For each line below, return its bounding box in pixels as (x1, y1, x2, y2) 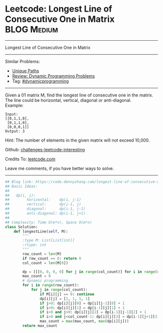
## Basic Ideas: (5, 184, 38, 189)
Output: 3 (5, 128, 25, 134)
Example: (5, 102, 24, 108)
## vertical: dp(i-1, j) (5, 202, 81, 207)
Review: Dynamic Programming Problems (12, 73, 95, 79)
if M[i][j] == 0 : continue (39, 292, 95, 297)
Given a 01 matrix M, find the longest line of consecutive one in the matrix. (5, 92, 154, 98)
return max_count (22, 323, 57, 328)
